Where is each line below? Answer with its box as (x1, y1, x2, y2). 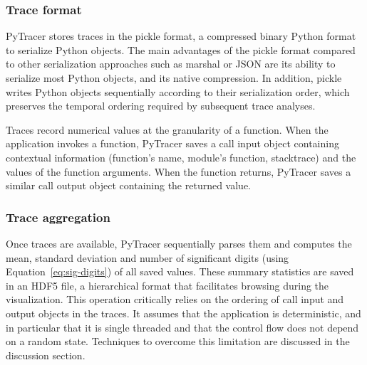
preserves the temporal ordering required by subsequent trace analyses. (6, 98, 316, 113)
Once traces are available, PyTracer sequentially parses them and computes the (6, 236, 352, 250)
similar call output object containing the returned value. (6, 178, 252, 193)
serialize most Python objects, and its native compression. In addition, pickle (6, 70, 342, 85)
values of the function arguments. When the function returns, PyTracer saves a (6, 164, 351, 179)
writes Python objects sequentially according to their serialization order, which (6, 84, 350, 99)
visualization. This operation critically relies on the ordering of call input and (6, 292, 344, 307)
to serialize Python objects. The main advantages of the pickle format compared (6, 42, 356, 57)
